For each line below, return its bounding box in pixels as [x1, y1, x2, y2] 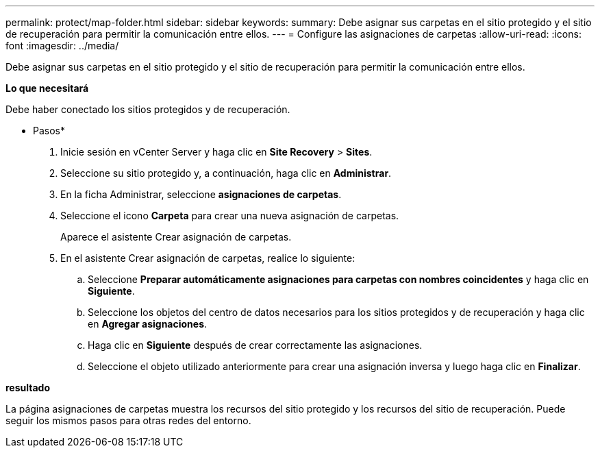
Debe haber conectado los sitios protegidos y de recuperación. [5, 103, 290, 115]
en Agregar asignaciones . [88, 318, 208, 330]
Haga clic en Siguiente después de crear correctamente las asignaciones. [88, 339, 423, 351]
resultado [5, 382, 50, 393]
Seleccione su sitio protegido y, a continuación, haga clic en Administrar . [60, 167, 392, 179]
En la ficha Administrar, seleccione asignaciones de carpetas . [60, 188, 342, 200]
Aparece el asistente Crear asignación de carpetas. [60, 231, 292, 243]
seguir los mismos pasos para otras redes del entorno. [5, 415, 251, 426]
